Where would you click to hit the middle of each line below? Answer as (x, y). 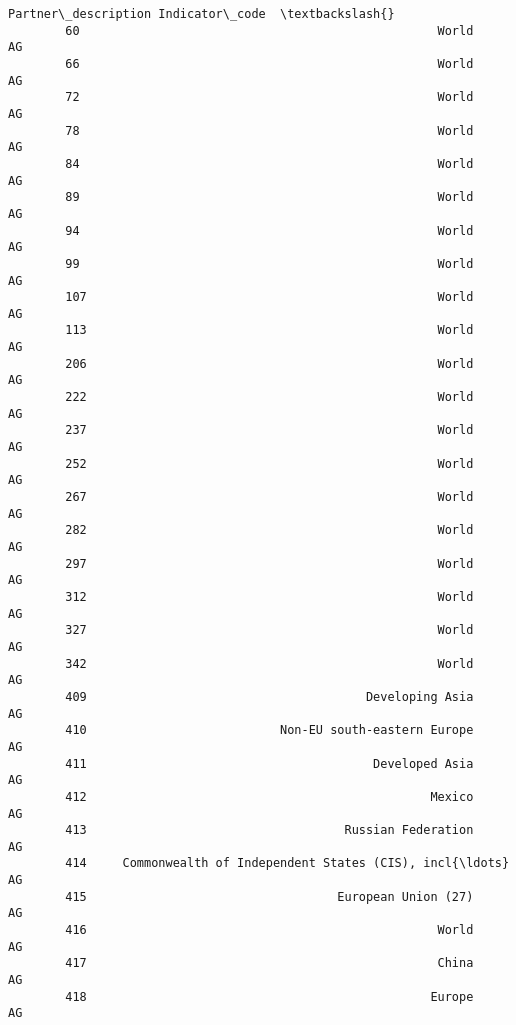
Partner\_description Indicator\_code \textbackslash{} (201, 14)
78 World (269, 130)
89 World (269, 197)
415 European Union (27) (269, 896)
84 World (269, 163)
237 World (269, 430)
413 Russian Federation (269, 830)
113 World (269, 330)
